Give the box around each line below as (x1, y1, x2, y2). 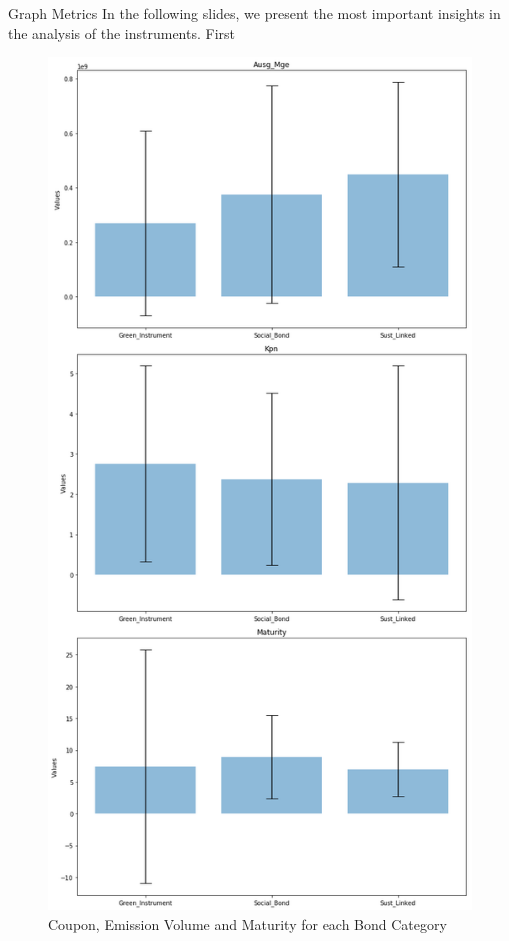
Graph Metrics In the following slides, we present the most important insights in (8, 3, 501, 23)
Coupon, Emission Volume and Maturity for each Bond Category (48, 913, 447, 934)
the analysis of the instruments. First (8, 22, 235, 43)
